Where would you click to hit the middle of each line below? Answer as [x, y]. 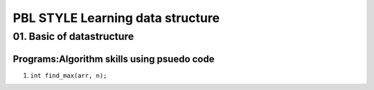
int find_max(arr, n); [69, 75]
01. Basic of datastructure [73, 36]
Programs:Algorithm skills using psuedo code [114, 59]
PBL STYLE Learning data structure [116, 18]
